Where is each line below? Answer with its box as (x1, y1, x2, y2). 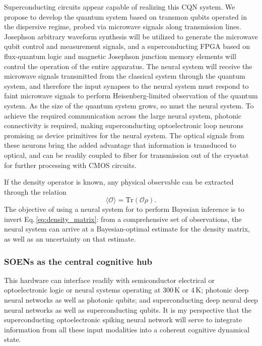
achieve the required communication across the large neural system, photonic (4, 110, 242, 121)
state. (4, 334, 21, 344)
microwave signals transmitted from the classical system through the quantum (4, 71, 245, 81)
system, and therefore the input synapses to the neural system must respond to (4, 80, 249, 91)
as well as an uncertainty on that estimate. (4, 234, 136, 244)
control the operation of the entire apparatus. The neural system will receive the (4, 61, 252, 71)
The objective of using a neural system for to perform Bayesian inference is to (4, 204, 244, 214)
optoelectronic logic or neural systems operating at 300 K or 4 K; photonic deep (4, 284, 249, 295)
